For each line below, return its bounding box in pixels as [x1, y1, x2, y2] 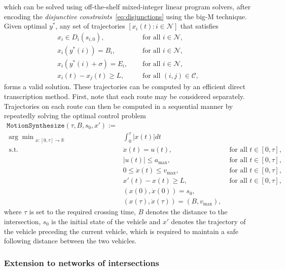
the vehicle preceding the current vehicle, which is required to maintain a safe [4, 226, 239, 236]
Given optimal [4, 21, 47, 31]
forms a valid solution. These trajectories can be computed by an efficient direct [4, 81, 246, 92]
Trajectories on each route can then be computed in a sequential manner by [4, 101, 233, 111]
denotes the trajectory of [171, 216, 246, 226]
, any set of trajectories [55, 21, 125, 31]
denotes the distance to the [145, 206, 228, 217]
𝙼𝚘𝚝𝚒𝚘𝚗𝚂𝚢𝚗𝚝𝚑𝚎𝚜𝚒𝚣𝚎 [6, 122, 65, 129]
